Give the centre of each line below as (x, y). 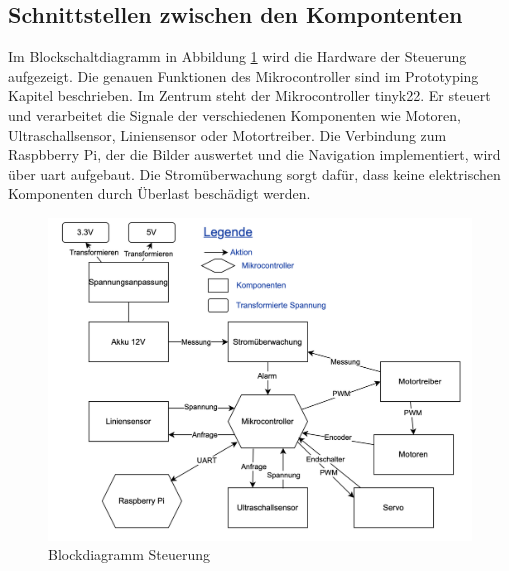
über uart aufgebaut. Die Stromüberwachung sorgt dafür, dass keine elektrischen (254, 173)
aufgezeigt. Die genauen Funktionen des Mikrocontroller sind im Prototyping (243, 75)
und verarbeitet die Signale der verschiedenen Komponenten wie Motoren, (234, 114)
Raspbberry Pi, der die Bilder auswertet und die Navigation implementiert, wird (254, 154)
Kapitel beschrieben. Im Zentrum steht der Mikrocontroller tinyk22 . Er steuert (249, 95)
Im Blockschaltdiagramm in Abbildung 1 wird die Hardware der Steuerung (237, 56)
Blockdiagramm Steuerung (129, 554)
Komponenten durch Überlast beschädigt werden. (159, 193)
